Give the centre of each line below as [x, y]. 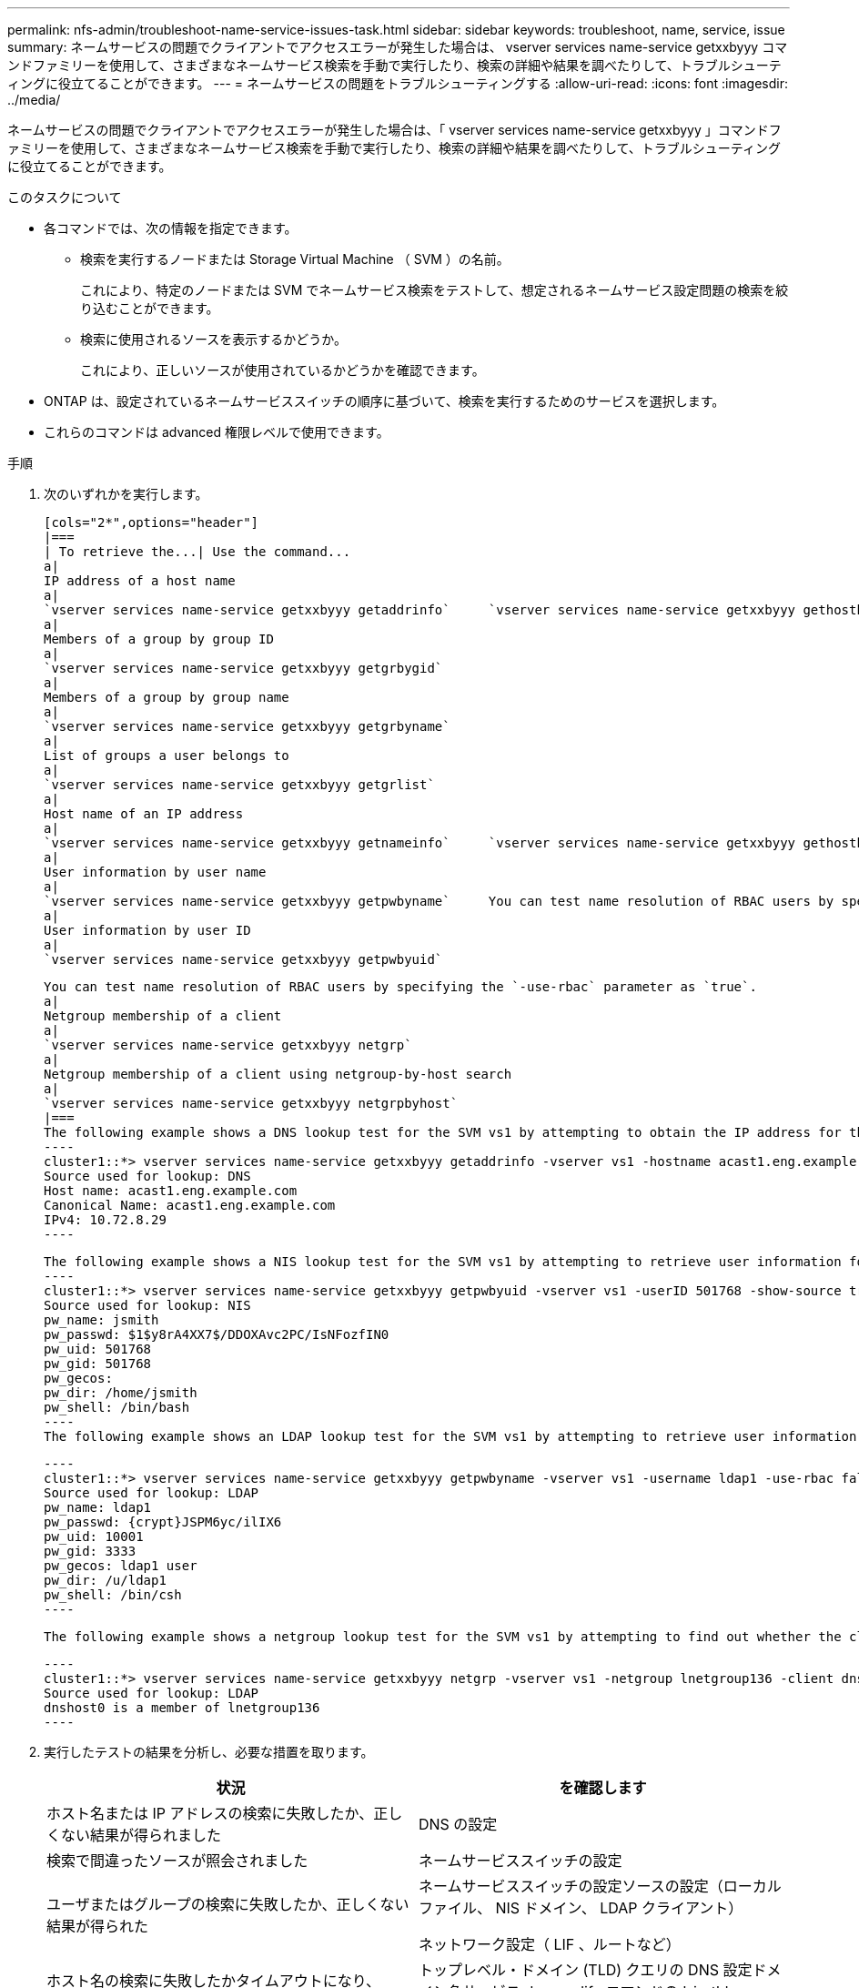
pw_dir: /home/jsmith [121, 1393]
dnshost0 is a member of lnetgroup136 [182, 1708]
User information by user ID [147, 930]
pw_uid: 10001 [94, 1537]
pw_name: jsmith [101, 1320]
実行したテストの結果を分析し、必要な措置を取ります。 [209, 1752]
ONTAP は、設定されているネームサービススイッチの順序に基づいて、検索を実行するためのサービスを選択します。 [384, 401]
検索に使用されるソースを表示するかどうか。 [214, 339]
